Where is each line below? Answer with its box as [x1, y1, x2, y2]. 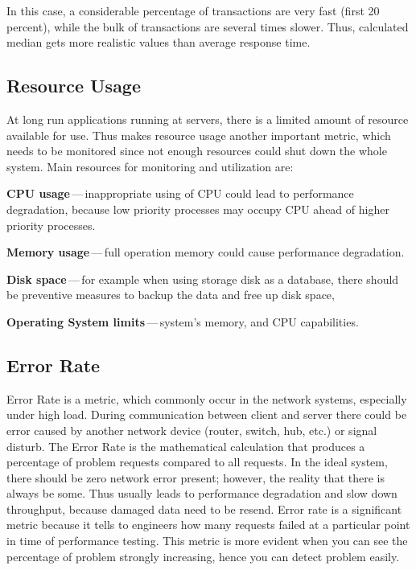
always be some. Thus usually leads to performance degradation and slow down [6, 485, 397, 502]
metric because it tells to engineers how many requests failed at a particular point [6, 516, 410, 533]
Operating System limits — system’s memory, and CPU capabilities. [6, 313, 359, 330]
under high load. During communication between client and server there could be [6, 406, 407, 423]
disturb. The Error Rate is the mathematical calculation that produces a [6, 437, 365, 454]
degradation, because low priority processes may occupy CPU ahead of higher [6, 200, 389, 217]
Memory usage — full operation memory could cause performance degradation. [6, 244, 405, 260]
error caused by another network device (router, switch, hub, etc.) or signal [6, 421, 377, 438]
